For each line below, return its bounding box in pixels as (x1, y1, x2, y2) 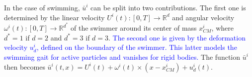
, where (211, 23, 234, 33)
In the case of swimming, (4, 2, 80, 12)
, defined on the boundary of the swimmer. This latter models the (36, 42, 237, 52)
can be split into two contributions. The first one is (90, 2, 246, 12)
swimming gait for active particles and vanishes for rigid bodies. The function (4, 52, 241, 62)
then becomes (4, 61, 45, 72)
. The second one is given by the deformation (108, 32, 246, 42)
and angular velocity (172, 12, 235, 22)
